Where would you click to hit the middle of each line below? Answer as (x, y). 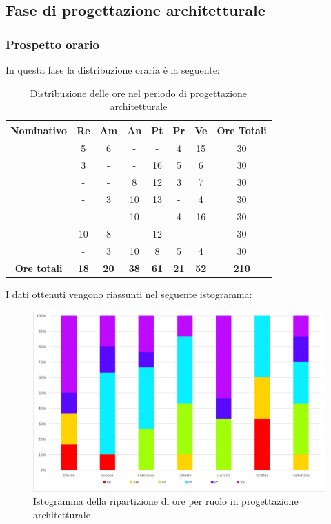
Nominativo (39, 130)
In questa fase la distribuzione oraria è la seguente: (113, 70)
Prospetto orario (53, 44)
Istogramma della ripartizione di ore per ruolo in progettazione (166, 501)
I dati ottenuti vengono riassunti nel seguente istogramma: (129, 294)
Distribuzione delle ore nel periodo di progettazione (139, 93)
